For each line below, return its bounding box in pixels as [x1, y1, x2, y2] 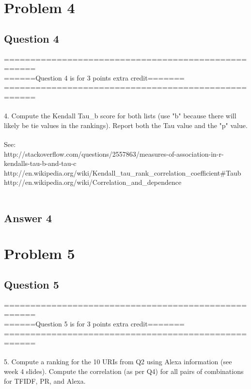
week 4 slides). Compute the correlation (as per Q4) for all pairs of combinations [4, 366, 244, 376]
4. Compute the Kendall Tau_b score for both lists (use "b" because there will [4, 111, 236, 121]
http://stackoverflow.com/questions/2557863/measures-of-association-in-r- [4, 148, 224, 159]
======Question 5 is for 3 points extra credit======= [4, 319, 185, 329]
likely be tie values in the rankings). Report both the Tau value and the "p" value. [4, 120, 248, 130]
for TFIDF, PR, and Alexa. [4, 375, 86, 386]
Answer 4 [4, 210, 52, 225]
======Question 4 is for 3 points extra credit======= [4, 72, 185, 82]
